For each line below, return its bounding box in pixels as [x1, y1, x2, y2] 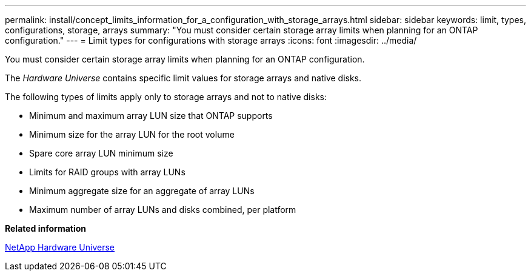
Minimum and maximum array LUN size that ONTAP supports [29, 110, 273, 121]
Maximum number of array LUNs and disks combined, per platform [29, 204, 296, 215]
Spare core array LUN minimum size [29, 148, 173, 158]
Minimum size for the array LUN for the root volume [29, 129, 235, 140]
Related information [5, 223, 87, 234]
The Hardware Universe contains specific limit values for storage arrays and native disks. [5, 73, 362, 83]
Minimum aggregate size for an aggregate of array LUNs [29, 186, 255, 196]
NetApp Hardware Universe [5, 242, 115, 252]
